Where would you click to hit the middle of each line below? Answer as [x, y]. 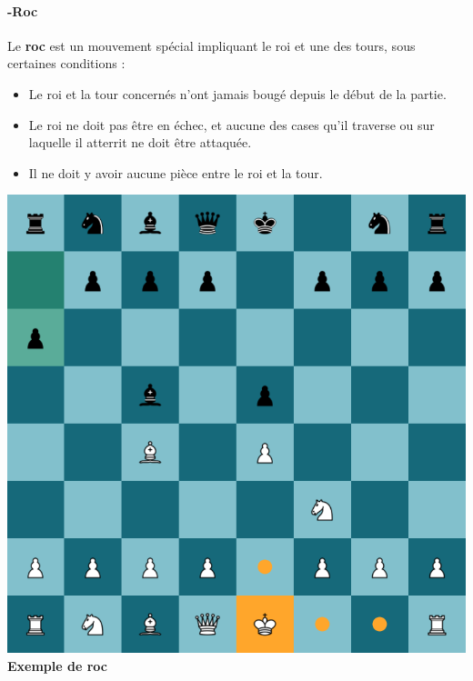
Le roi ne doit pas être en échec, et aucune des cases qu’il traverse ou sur [231, 124]
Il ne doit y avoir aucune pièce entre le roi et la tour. [176, 172]
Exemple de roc [57, 665]
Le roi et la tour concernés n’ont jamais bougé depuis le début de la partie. [237, 93]
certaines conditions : [66, 63]
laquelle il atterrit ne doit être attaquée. [140, 142]
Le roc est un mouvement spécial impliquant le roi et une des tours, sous [211, 45]
